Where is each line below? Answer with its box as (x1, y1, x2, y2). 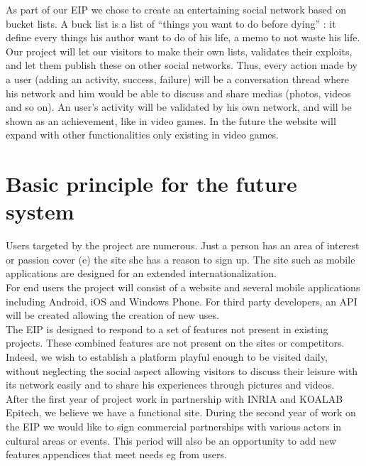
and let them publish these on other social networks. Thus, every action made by (6, 58, 357, 72)
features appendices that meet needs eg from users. (6, 447, 227, 462)
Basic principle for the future (6, 169, 297, 198)
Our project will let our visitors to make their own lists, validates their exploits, (6, 43, 353, 58)
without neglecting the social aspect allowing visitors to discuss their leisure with (6, 363, 358, 378)
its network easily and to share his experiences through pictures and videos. (6, 377, 335, 392)
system (6, 197, 74, 226)
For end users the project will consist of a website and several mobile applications (6, 280, 360, 295)
